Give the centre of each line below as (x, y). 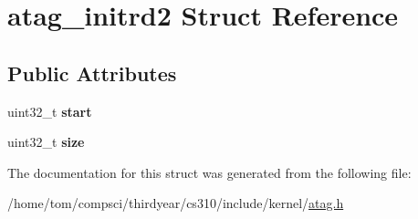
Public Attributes (92, 73)
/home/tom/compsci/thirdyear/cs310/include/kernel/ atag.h (176, 203)
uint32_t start (50, 111)
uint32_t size (46, 142)
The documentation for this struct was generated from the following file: (209, 172)
